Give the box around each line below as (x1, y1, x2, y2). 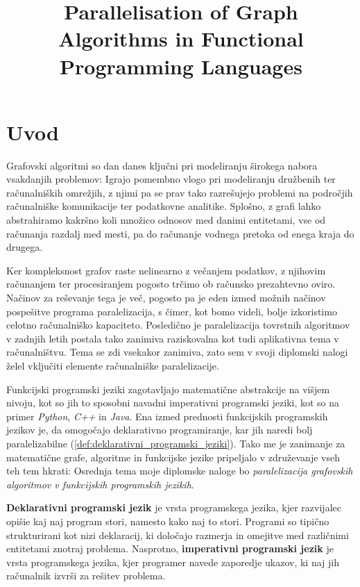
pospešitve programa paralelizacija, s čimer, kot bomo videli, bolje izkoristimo (6, 304, 337, 318)
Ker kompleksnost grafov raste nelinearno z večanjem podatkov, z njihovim (6, 263, 326, 277)
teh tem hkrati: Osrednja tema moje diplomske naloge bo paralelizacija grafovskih (6, 463, 353, 478)
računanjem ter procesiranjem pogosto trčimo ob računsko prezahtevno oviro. (6, 276, 336, 291)
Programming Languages (60, 51, 302, 80)
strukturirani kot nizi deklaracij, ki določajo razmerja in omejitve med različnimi (6, 527, 349, 542)
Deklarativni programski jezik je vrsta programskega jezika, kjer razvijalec (6, 500, 341, 515)
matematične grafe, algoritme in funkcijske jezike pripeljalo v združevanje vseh (6, 449, 340, 464)
